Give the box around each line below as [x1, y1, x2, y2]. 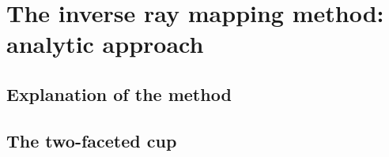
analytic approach [6, 28, 204, 60]
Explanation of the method [6, 81, 232, 106]
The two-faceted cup [6, 128, 177, 152]
